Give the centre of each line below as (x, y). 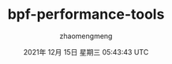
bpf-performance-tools (86, 14)
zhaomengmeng (86, 36)
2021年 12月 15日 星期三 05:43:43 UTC (86, 52)
